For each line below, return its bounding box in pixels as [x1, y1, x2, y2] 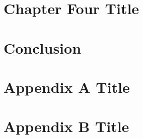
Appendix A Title [4, 76, 130, 97]
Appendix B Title [4, 116, 129, 136]
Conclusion [4, 37, 82, 58]
